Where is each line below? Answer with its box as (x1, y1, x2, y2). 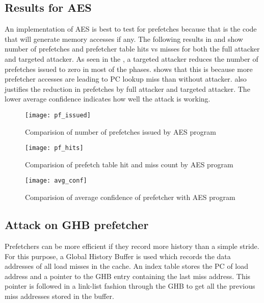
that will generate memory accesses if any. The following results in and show (5, 33, 243, 44)
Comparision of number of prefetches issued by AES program (25, 126, 216, 137)
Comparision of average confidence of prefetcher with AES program (25, 192, 235, 203)
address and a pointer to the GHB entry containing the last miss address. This (5, 270, 251, 281)
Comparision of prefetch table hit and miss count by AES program (25, 159, 233, 169)
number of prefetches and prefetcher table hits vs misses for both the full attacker (5, 43, 260, 54)
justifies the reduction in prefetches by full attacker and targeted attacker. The (5, 83, 250, 94)
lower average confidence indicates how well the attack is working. (5, 93, 210, 104)
